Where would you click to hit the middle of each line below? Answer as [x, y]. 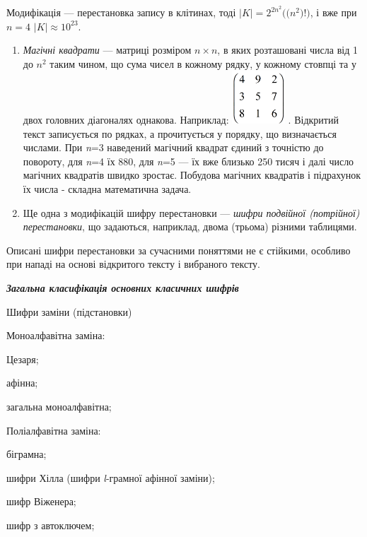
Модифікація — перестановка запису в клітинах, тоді [121, 12]
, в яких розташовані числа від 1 [287, 50]
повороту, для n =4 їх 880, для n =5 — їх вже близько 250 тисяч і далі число [188, 161]
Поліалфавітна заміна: [54, 430]
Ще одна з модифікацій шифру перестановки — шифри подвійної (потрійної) [191, 212]
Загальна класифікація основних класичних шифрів [123, 288]
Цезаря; [23, 359]
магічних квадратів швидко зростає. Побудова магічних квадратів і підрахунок [192, 175]
